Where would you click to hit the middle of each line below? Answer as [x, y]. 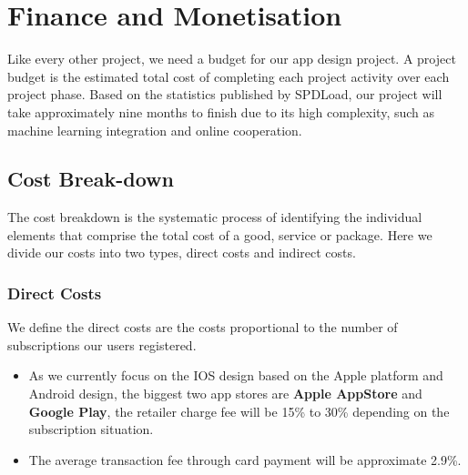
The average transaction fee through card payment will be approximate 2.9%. [245, 459]
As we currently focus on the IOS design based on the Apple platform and [236, 375]
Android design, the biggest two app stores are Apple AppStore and [225, 394]
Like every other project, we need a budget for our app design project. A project [232, 59]
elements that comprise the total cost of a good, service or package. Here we [220, 234]
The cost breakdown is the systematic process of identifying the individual [215, 217]
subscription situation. [91, 429]
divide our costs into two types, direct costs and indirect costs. [182, 253]
